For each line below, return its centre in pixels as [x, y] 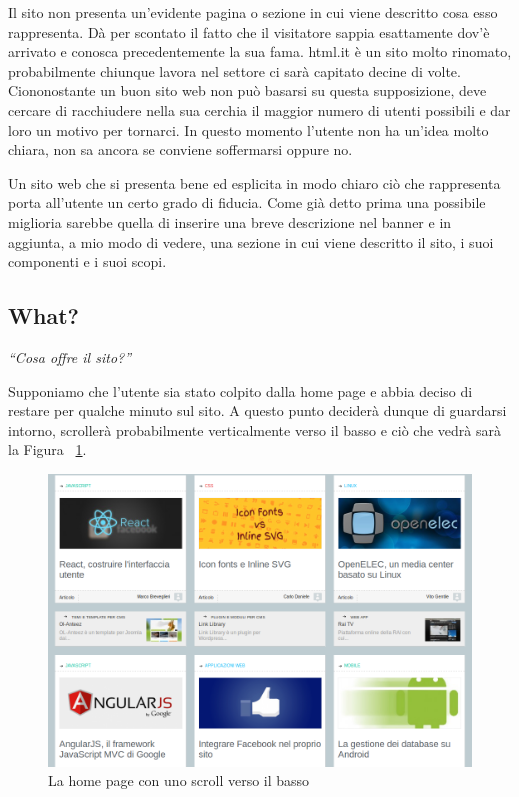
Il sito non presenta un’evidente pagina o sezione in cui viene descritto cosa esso [253, 12]
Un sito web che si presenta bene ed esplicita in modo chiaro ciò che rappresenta [254, 182]
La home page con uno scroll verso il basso [179, 780]
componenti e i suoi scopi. [87, 261]
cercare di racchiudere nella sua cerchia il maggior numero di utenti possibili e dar [259, 109]
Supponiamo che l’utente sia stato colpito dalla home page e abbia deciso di [240, 390]
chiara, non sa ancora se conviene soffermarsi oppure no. [180, 149]
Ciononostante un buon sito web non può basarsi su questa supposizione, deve [247, 90]
